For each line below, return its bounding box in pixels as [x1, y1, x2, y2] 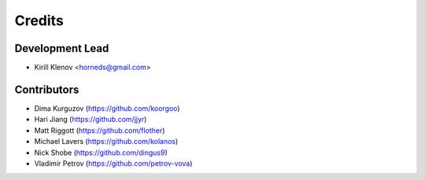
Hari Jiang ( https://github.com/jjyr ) [34, 115, 147, 124]
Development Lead [14, 42, 109, 55]
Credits [14, 12, 65, 29]
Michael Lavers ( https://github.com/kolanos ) [34, 137, 179, 146]
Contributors [14, 83, 79, 96]
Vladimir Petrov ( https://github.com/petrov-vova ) [34, 158, 193, 168]
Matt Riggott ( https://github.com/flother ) [34, 126, 165, 135]
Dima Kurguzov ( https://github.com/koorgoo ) [34, 103, 180, 113]
